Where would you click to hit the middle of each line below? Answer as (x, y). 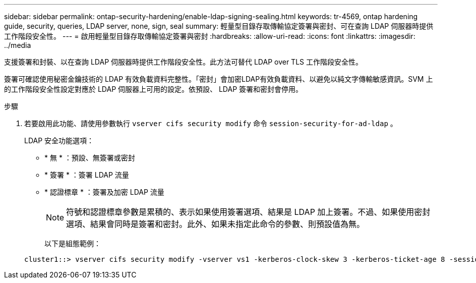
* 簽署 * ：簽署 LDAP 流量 (87, 175)
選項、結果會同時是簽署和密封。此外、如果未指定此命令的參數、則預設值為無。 (216, 224)
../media (18, 45)
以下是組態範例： (73, 243)
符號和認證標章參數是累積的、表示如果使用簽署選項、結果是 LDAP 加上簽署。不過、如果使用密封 (248, 212)
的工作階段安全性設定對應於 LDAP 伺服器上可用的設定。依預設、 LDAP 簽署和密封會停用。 (154, 89)
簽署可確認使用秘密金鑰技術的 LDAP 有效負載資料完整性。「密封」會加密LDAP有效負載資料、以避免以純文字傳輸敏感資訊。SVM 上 (219, 79)
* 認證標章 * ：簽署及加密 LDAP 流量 (104, 192)
